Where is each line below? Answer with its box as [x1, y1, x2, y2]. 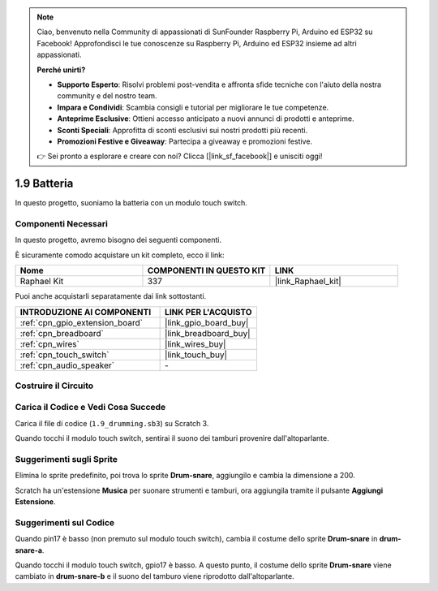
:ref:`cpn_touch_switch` [19, 349, 109, 360]
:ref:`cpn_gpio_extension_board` [19, 317, 144, 328]
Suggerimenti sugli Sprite [15, 453, 118, 464]
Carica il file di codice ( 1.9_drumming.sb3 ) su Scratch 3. [15, 418, 209, 428]
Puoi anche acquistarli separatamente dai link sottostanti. [15, 291, 207, 301]
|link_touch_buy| [165, 349, 227, 360]
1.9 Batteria [15, 177, 74, 191]
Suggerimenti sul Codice [15, 516, 115, 528]
